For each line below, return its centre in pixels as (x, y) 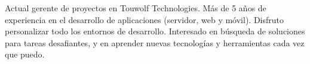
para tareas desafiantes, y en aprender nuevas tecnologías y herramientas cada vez (155, 42)
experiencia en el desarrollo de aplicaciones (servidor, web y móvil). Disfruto (145, 19)
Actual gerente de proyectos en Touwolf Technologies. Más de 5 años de (136, 8)
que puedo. (25, 54)
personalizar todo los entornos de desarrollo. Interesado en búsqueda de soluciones (155, 31)
